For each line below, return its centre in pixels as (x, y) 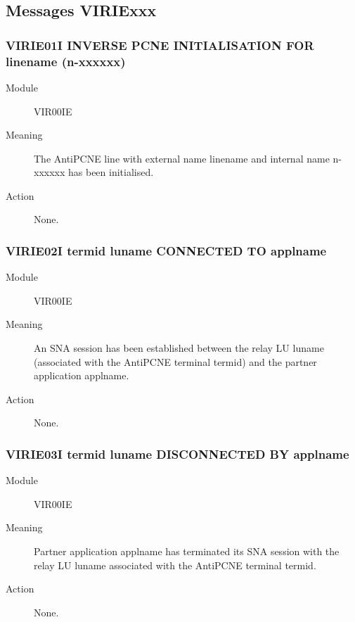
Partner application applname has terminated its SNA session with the (187, 551)
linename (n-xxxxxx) (66, 61)
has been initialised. (111, 172)
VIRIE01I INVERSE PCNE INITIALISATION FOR (160, 45)
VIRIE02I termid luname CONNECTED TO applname (166, 250)
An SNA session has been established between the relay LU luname (179, 348)
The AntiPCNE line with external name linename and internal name (182, 158)
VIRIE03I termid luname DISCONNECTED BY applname (177, 453)
